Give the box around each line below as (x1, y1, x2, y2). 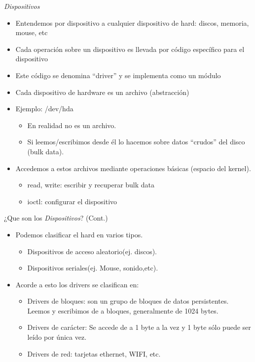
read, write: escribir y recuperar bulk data (27, 180, 155, 190)
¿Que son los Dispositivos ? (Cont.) (4, 213, 108, 223)
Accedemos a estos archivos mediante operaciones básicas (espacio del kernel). (15, 163, 251, 173)
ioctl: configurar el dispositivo (27, 196, 117, 206)
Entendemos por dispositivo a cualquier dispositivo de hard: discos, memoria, (15, 17, 249, 28)
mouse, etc (15, 27, 48, 38)
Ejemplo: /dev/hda (15, 103, 73, 114)
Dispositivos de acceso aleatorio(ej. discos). (27, 246, 157, 256)
